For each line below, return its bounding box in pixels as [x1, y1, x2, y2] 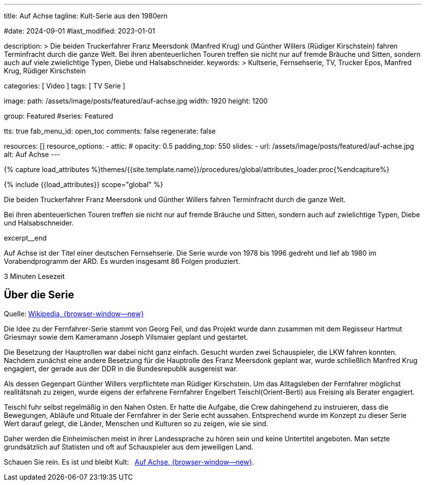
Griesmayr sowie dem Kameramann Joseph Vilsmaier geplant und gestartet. [4, 332, 248, 341]
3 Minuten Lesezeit [4, 272, 65, 280]
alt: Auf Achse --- [4, 150, 60, 158]
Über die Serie [4, 289, 74, 301]
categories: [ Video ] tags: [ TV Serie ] [4, 82, 125, 90]
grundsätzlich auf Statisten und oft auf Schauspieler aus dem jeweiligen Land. [4, 442, 253, 451]
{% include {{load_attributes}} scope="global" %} [4, 180, 163, 189]
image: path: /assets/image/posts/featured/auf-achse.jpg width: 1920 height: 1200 [4, 97, 268, 105]
